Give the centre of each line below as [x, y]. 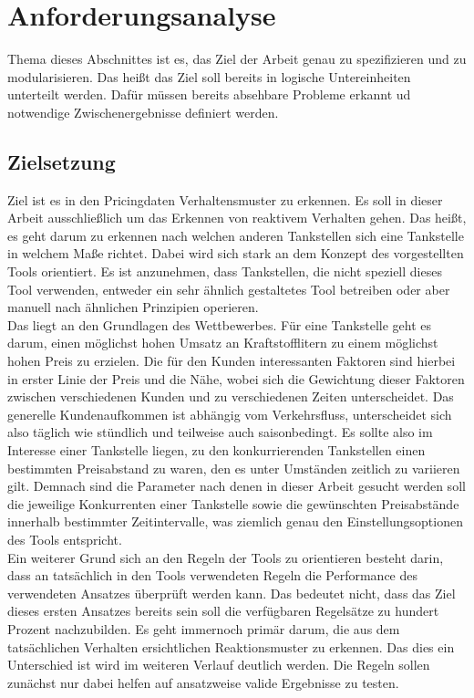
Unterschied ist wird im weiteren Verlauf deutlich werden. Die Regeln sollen [219, 665]
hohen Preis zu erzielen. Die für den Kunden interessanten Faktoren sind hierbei [232, 361]
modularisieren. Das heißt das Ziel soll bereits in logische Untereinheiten [209, 76]
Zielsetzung [62, 161]
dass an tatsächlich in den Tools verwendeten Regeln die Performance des [213, 575]
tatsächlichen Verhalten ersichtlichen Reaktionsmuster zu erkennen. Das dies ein [231, 646]
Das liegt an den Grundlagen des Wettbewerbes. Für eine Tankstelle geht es [220, 324]
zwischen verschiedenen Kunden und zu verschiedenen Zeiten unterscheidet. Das [231, 396]
